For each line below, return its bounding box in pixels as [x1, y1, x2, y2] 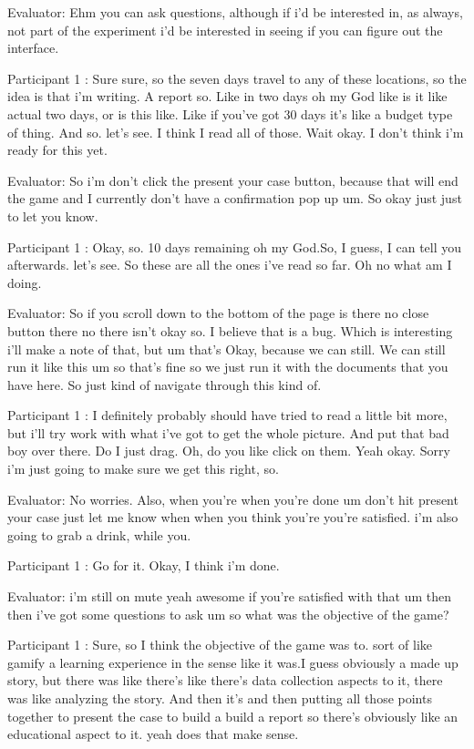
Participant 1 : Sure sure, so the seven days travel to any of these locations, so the [7, 68, 467, 87]
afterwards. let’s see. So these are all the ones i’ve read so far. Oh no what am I [7, 255, 452, 274]
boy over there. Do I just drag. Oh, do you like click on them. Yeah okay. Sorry [7, 441, 450, 460]
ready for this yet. [7, 140, 108, 159]
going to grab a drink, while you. [7, 525, 191, 544]
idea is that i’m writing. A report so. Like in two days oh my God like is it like [7, 87, 448, 106]
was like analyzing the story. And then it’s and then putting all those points [7, 689, 432, 707]
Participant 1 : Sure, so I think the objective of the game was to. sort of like [7, 635, 433, 654]
